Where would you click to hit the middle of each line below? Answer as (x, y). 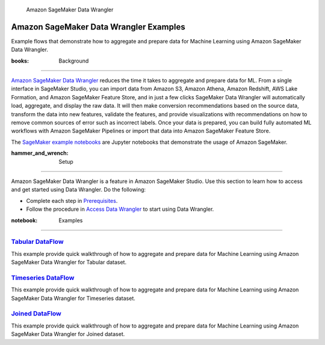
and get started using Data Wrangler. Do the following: (79, 190)
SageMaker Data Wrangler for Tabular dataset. (69, 263)
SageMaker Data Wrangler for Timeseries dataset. (73, 298)
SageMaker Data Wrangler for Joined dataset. (68, 334)
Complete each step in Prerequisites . (72, 200)
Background (74, 61)
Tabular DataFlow (37, 242)
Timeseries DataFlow (43, 278)
